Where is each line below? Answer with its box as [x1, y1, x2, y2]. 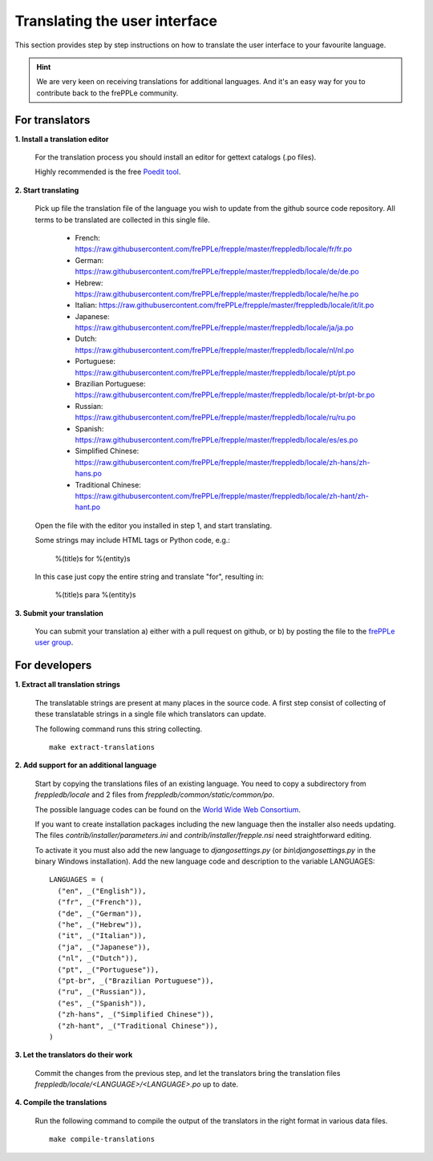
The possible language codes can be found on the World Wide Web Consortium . [34, 804, 301, 814]
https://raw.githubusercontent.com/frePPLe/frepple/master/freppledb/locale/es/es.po [75, 435, 358, 444]
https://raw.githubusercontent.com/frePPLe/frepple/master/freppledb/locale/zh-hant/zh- [75, 491, 369, 500]
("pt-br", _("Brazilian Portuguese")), [57, 976, 214, 985]
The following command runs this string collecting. [34, 724, 203, 734]
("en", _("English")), [57, 886, 147, 896]
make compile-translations [49, 1135, 156, 1144]
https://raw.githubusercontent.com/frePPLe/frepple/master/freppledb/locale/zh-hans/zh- [75, 457, 370, 467]
